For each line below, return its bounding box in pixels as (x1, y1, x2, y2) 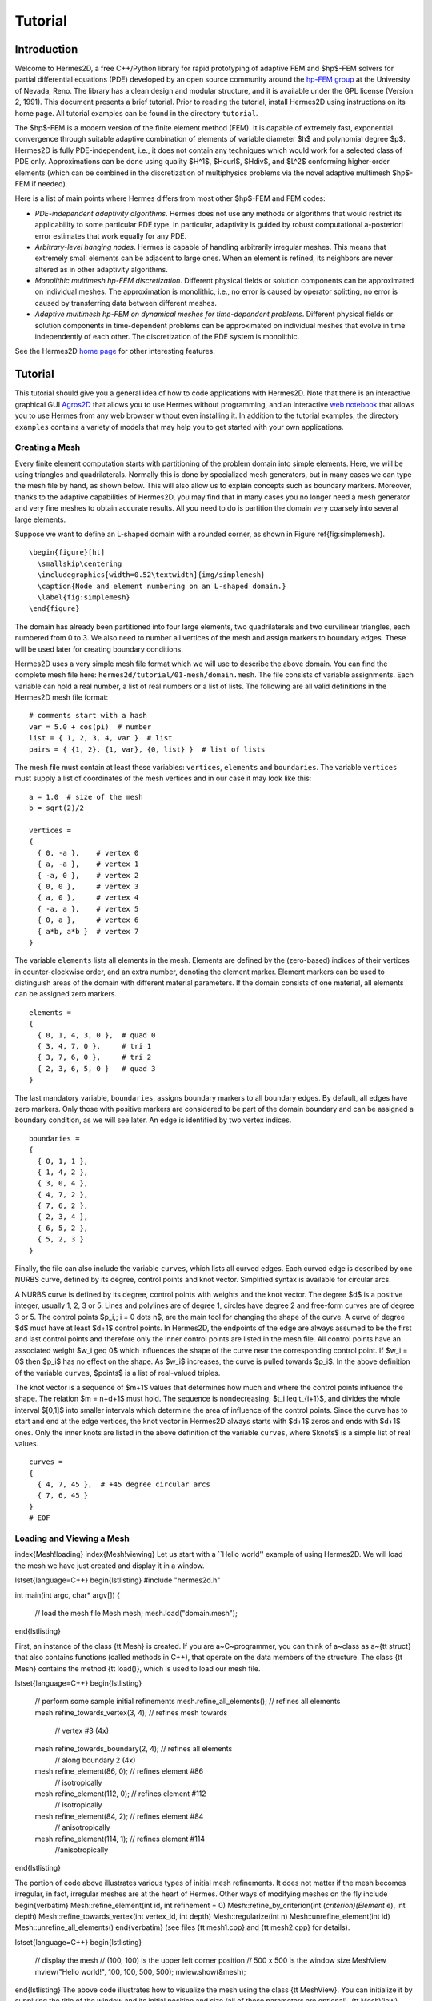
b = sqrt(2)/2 (29, 804, 84, 812)
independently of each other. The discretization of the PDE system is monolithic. (34, 332, 300, 342)
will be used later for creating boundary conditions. (14, 644, 183, 654)
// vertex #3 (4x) (54, 1726, 110, 1736)
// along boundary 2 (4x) (54, 1755, 136, 1765)
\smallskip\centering (37, 559, 122, 568)
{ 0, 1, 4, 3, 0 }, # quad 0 (37, 1030, 156, 1040)
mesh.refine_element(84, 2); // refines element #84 (34, 1811, 204, 1821)
